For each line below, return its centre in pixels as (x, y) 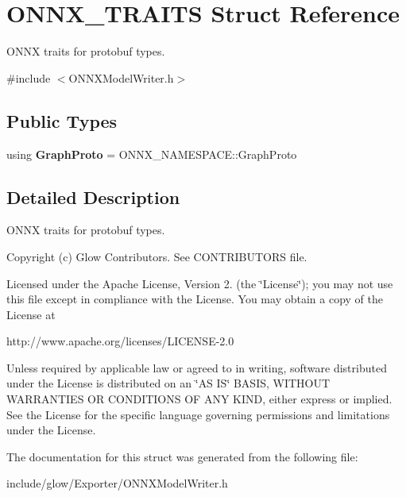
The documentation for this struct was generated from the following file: (182, 456)
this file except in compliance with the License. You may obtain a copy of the (195, 299)
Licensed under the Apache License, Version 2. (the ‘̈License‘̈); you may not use (200, 283)
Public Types (62, 120)
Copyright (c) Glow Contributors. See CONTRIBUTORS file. (157, 256)
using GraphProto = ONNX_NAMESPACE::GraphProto (152, 154)
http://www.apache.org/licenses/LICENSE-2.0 (120, 341)
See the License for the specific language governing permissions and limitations (198, 414)
